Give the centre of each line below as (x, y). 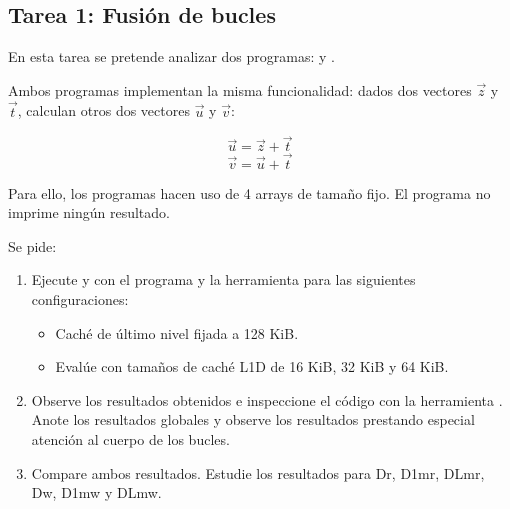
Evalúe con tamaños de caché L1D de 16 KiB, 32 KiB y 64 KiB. (252, 366)
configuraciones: (80, 299)
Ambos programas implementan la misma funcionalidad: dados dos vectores (240, 89)
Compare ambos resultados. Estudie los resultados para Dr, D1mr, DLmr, (258, 472)
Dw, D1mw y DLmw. (96, 492)
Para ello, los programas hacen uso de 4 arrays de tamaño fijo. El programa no (249, 192)
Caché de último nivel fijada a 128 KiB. (177, 332)
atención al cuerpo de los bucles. (130, 438)
